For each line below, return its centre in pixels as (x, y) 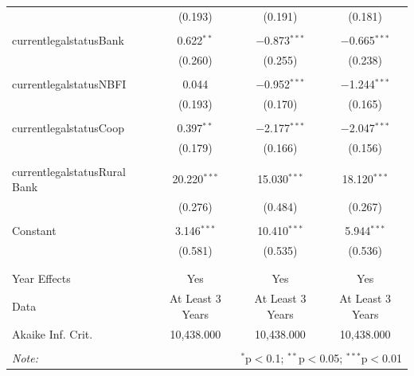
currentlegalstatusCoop (68, 127)
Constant (34, 231)
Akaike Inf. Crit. (53, 333)
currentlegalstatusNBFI (69, 83)
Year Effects (41, 278)
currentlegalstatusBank (68, 39)
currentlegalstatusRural (69, 171)
